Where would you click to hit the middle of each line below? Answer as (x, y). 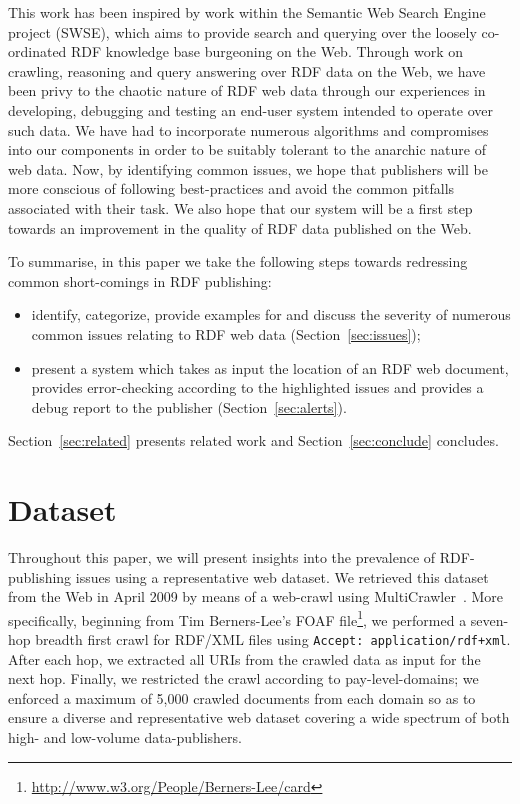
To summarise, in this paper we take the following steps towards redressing (238, 261)
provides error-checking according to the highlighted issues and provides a (257, 387)
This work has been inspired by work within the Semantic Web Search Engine (247, 12)
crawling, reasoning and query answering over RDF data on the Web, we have (247, 70)
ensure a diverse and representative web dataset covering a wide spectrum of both (259, 717)
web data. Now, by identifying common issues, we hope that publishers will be (248, 168)
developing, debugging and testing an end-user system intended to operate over (250, 109)
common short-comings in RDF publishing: (140, 280)
